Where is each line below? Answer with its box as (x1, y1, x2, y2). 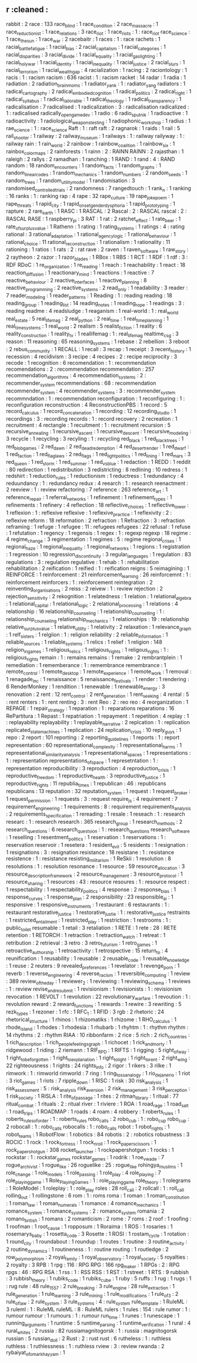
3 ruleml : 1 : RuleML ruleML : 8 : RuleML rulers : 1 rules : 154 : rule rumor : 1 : (6, 1305, 191, 1313)
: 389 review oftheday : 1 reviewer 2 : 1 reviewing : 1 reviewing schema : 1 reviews (6, 978, 191, 986)
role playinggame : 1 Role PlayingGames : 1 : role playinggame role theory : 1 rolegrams (6, 1177, 191, 1185)
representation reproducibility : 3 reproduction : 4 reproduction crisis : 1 (6, 764, 176, 773)
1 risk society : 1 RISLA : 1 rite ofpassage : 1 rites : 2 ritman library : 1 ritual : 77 (6, 1093, 179, 1101)
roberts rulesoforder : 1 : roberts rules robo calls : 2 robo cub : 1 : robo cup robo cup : (6, 1116, 189, 1124)
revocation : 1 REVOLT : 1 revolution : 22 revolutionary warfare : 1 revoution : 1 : (6, 993, 191, 1001)
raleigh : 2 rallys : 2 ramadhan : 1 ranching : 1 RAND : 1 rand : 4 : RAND (6, 156, 175, 163)
